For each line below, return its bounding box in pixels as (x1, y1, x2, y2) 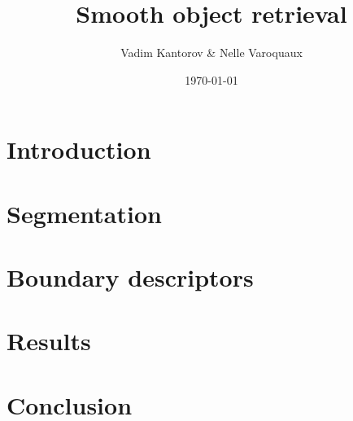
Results (7, 324, 91, 357)
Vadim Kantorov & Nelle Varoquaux (120, 44, 303, 61)
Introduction (7, 133, 151, 166)
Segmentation (7, 196, 162, 230)
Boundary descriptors (7, 261, 254, 294)
